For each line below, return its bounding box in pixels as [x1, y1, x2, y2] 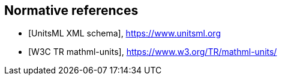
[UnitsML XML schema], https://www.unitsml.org [28, 28, 221, 39]
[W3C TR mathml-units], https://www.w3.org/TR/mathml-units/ [28, 47, 277, 57]
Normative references [4, 3, 139, 18]
